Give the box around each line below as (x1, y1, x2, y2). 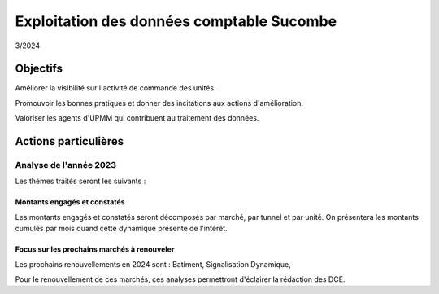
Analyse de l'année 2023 (15, 160, 117, 171)
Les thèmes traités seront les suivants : (15, 176, 146, 186)
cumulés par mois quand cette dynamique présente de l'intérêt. (15, 224, 228, 234)
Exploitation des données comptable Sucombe (15, 12, 337, 30)
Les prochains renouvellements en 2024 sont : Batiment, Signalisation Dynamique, (15, 259, 292, 269)
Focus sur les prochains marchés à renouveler (15, 244, 175, 254)
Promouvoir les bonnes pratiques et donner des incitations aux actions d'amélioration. (15, 98, 304, 108)
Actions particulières (15, 134, 124, 148)
